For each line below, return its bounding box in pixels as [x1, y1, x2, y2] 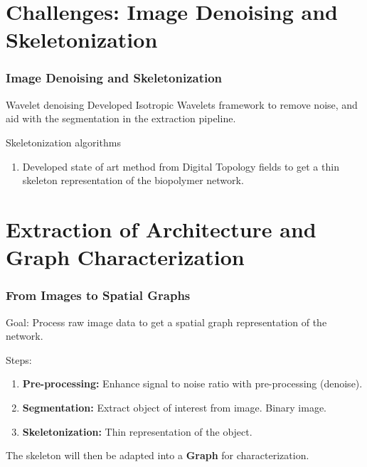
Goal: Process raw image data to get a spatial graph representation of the [6, 314, 327, 329]
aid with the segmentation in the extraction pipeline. [6, 111, 236, 126]
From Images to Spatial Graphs [6, 286, 191, 304]
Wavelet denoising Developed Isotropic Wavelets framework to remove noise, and [6, 97, 358, 112]
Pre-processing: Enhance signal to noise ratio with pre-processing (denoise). [22, 376, 363, 391]
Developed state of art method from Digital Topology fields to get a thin [22, 159, 339, 173]
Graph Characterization [6, 242, 245, 272]
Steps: [6, 352, 32, 367]
